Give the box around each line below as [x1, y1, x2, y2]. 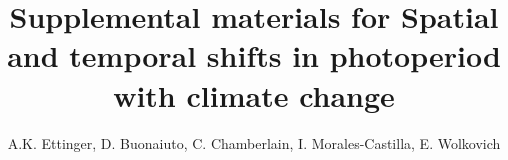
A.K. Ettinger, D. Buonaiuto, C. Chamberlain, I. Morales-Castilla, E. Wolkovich [7, 132, 501, 153]
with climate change [113, 74, 395, 115]
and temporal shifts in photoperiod [7, 35, 501, 76]
